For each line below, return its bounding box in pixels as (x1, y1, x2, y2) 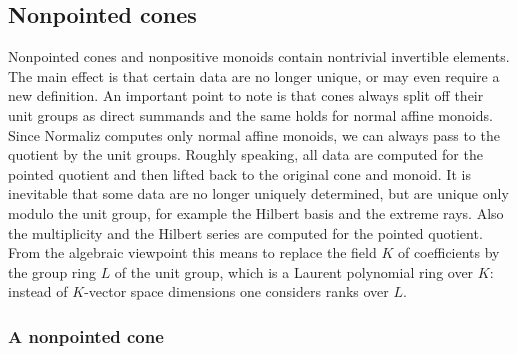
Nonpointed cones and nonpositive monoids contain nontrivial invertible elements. (8, 46, 510, 67)
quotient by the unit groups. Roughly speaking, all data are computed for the (8, 144, 483, 165)
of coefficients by (397, 242, 500, 263)
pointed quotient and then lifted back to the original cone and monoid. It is (8, 163, 471, 184)
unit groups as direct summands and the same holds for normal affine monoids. (8, 104, 493, 125)
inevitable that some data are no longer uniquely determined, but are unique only (8, 183, 509, 204)
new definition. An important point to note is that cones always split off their (8, 85, 484, 106)
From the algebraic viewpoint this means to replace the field (8, 242, 377, 263)
